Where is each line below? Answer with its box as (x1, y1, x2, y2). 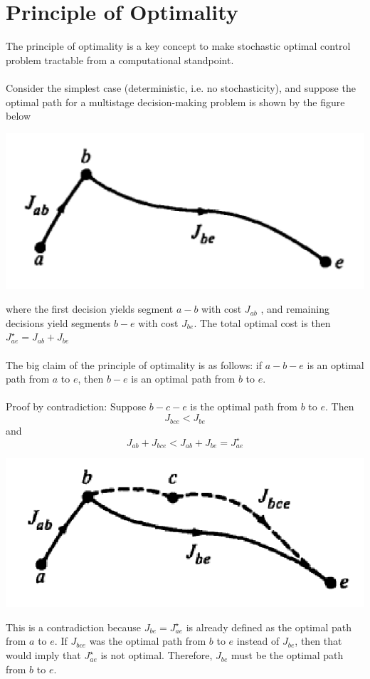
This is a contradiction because (6, 619, 142, 634)
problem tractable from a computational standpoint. (6, 52, 234, 67)
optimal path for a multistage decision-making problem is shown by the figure (6, 94, 345, 109)
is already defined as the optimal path (186, 619, 352, 634)
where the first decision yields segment (6, 301, 174, 316)
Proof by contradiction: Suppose (6, 399, 147, 414)
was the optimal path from (89, 633, 206, 648)
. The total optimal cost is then (194, 315, 331, 330)
